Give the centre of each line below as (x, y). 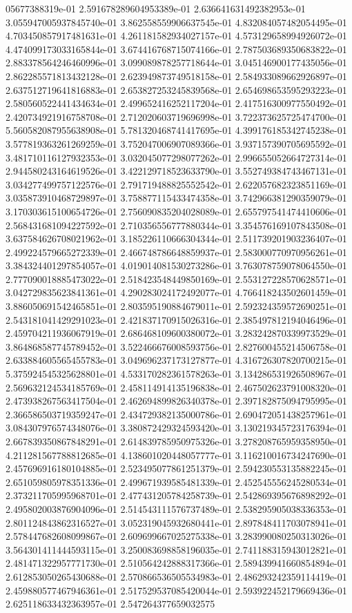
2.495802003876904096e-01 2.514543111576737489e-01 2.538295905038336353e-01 (176, 508)
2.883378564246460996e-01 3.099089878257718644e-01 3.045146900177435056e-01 (176, 62)
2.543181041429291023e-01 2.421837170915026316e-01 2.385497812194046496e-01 (176, 319)
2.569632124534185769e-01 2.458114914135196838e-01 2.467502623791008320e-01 (176, 387)
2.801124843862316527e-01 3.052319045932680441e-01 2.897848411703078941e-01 (176, 522)
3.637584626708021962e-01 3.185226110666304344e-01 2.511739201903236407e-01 (176, 239)
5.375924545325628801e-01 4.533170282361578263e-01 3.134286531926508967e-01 (176, 374)
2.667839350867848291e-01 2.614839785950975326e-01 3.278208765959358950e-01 (176, 441)
